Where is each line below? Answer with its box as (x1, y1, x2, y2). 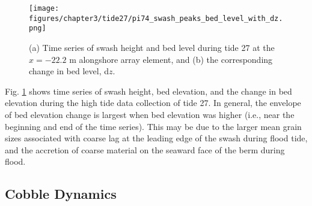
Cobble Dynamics (5, 184, 117, 203)
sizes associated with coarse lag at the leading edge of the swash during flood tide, (5, 132, 308, 144)
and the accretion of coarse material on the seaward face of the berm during (5, 143, 285, 156)
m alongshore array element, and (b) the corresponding (69, 53, 273, 65)
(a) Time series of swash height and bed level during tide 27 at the (29, 41, 275, 53)
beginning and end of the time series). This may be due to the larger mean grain (5, 120, 302, 132)
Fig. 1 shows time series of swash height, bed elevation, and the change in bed (5, 84, 292, 97)
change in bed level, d (29, 65, 109, 77)
